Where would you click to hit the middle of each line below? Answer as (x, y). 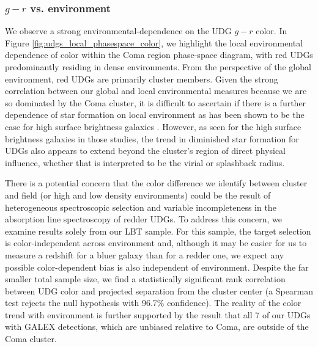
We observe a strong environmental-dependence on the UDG (118, 31)
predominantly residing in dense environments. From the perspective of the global (158, 67)
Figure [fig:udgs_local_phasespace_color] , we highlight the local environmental (154, 42)
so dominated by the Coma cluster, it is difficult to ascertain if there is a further (156, 102)
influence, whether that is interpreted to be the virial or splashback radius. (145, 162)
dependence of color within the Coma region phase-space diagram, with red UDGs (159, 55)
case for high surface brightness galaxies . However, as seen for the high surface (153, 126)
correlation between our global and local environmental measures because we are (156, 91)
